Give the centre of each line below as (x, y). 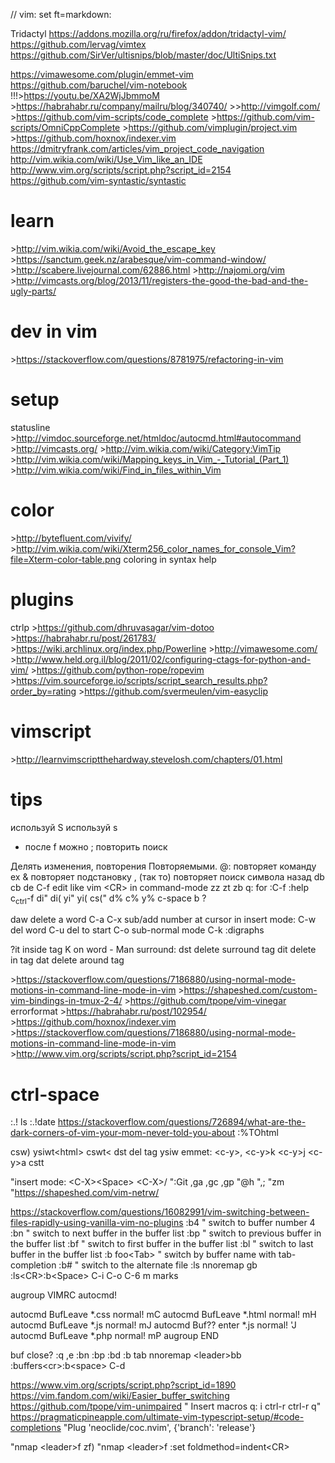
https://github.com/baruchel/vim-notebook (99, 85)
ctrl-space (55, 1094)
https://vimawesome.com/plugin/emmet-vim (102, 74)
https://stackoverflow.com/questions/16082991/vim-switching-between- (160, 1212)
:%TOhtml (258, 1133)
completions (36, 1428)
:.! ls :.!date (33, 1122)
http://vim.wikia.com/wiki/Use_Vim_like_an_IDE (106, 159)
